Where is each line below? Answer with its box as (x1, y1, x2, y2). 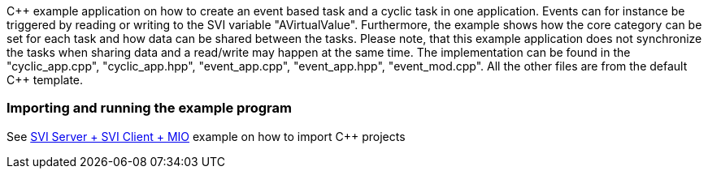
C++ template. (7, 73, 84, 87)
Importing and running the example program (7, 100, 292, 117)
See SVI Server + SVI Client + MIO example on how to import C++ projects (7, 129, 406, 143)
